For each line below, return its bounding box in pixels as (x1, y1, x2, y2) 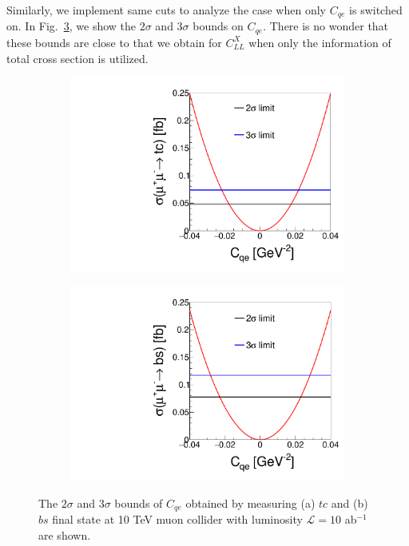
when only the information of (248, 34, 391, 50)
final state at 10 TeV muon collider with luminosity (52, 510, 303, 527)
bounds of (114, 494, 163, 511)
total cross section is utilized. (6, 49, 149, 66)
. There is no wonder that (263, 18, 389, 34)
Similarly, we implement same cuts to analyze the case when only (6, 2, 326, 18)
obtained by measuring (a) (185, 494, 316, 511)
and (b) (331, 494, 368, 511)
